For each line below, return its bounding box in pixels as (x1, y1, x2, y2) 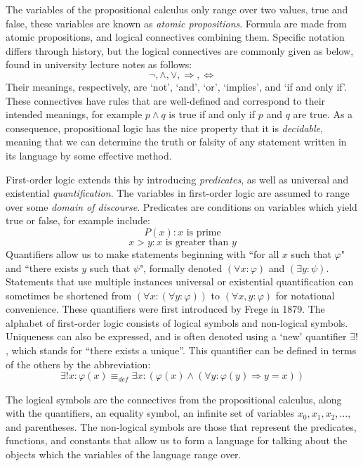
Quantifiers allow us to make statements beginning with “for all (6, 246, 279, 261)
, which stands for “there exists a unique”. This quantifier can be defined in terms (6, 343, 357, 358)
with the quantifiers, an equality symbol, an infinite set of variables (6, 406, 295, 420)
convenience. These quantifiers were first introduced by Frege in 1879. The (6, 302, 325, 316)
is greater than (165, 237, 229, 247)
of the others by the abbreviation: (6, 356, 151, 371)
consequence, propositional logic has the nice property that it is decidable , (6, 120, 323, 135)
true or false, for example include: (6, 213, 150, 228)
